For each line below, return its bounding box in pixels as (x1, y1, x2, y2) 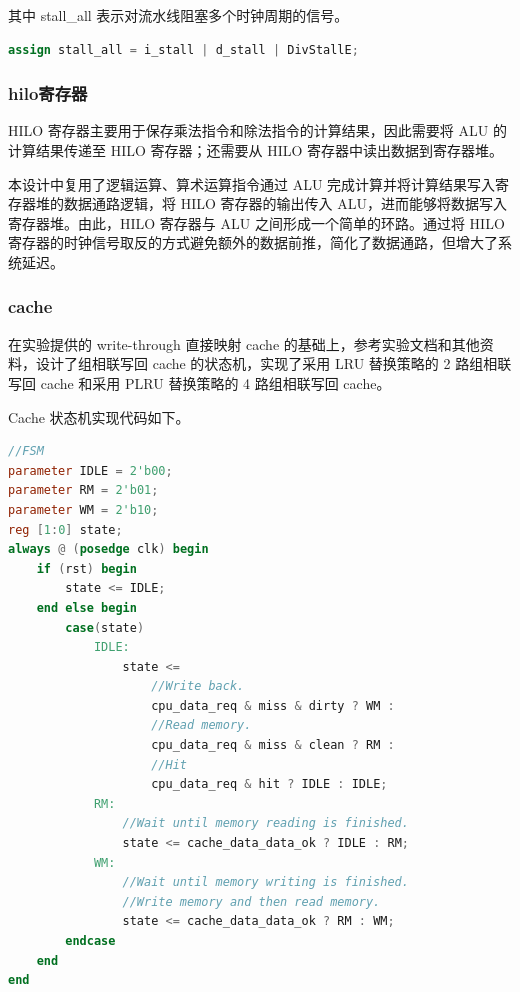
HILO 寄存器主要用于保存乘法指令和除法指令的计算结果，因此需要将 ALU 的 (8, 120, 507, 141)
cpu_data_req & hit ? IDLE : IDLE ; (151, 777, 388, 792)
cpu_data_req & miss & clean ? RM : (151, 738, 395, 753)
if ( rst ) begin (36, 561, 137, 576)
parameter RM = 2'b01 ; (8, 483, 159, 498)
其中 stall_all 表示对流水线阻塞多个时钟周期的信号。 (8, 5, 349, 25)
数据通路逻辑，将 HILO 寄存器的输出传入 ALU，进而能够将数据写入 (63, 193, 507, 214)
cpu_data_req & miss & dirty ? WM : (151, 698, 395, 713)
